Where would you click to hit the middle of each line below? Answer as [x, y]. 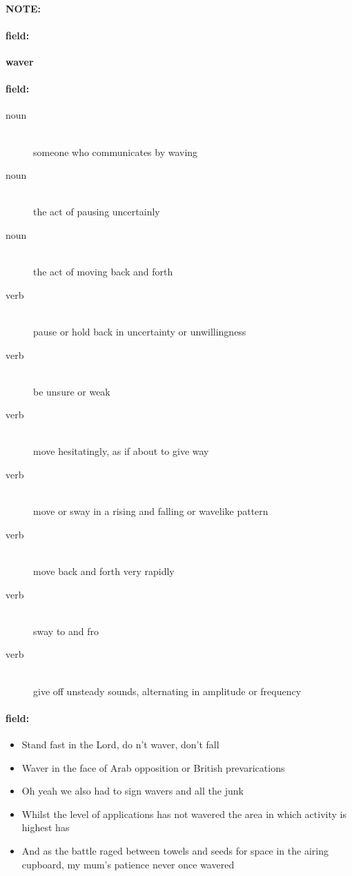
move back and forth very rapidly [104, 571]
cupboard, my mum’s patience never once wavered [128, 864]
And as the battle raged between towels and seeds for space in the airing [175, 850]
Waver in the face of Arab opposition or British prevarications [153, 767]
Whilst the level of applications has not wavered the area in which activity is [184, 814]
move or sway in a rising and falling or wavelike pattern [151, 511]
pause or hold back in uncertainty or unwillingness [140, 331]
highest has [46, 827]
